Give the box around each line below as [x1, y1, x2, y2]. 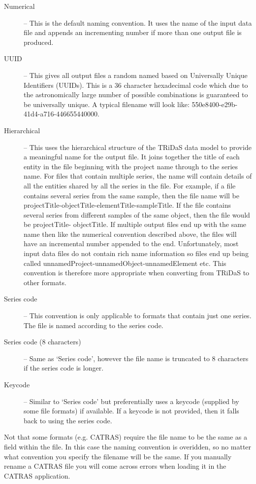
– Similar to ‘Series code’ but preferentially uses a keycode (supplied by [24, 396, 239, 406]
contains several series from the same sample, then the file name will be [24, 190, 240, 200]
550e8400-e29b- [192, 99, 238, 109]
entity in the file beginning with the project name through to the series [24, 161, 238, 171]
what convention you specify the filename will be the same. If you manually [4, 451, 232, 461]
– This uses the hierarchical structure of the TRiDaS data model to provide [24, 142, 252, 152]
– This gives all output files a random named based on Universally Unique [24, 70, 248, 80]
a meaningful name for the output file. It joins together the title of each [24, 151, 240, 162]
